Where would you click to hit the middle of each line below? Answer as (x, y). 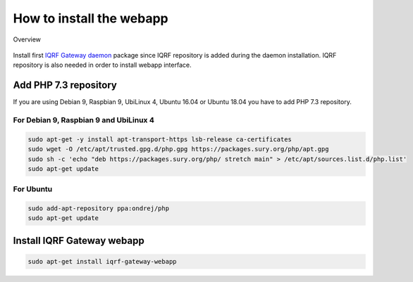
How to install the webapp (91, 18)
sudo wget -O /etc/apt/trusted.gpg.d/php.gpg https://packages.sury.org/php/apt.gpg (178, 149)
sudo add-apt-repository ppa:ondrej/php (98, 209)
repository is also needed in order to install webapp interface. (102, 65)
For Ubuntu (33, 189)
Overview (27, 39)
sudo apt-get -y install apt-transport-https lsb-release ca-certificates (160, 139)
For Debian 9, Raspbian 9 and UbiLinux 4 (84, 120)
